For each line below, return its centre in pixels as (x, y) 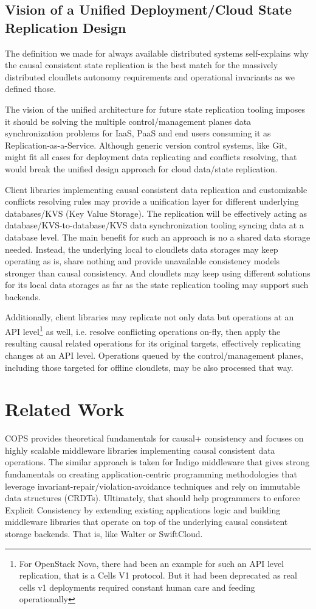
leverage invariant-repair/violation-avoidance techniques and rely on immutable (153, 486)
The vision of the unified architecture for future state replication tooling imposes (155, 109)
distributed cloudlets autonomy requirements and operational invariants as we (150, 76)
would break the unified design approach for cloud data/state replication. (141, 168)
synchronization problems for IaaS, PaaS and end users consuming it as (138, 133)
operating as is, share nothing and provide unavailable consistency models (143, 261)
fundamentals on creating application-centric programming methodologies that (151, 474)
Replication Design (66, 27)
